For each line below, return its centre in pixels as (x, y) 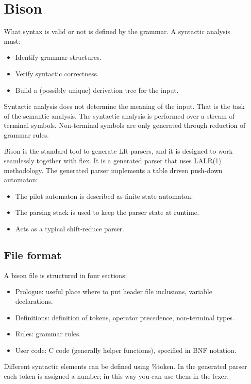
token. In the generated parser (202, 366)
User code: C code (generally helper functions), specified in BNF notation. (126, 350)
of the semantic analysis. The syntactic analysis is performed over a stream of (119, 115)
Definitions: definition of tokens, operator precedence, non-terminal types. (125, 317)
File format (33, 255)
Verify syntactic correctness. (57, 73)
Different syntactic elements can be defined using (77, 366)
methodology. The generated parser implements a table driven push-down (113, 170)
